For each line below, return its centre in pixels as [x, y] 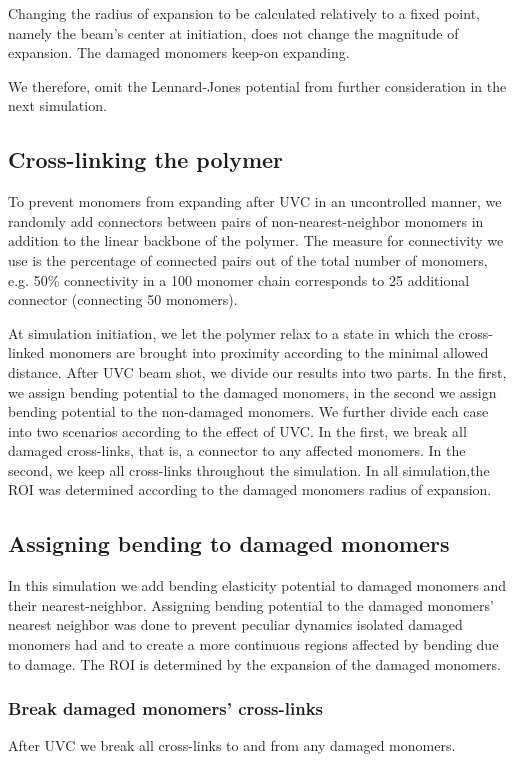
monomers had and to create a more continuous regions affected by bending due [253, 644]
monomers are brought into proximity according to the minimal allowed [269, 352]
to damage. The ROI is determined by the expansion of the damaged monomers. [254, 663]
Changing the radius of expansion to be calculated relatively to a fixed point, [244, 13]
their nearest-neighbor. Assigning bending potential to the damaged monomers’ [251, 604]
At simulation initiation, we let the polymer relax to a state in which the [231, 332]
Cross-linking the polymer [146, 159]
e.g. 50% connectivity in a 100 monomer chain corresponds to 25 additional [239, 279]
